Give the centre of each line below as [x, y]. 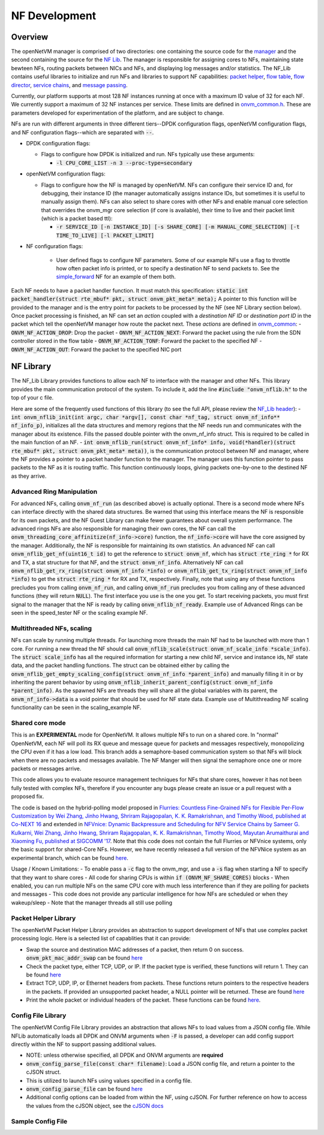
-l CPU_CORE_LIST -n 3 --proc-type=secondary [124, 163]
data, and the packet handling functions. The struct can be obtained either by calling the [120, 665]
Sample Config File [39, 1121]
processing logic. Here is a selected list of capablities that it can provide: [101, 939]
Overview [30, 37]
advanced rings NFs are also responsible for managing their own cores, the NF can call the [124, 529]
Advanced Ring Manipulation [54, 491]
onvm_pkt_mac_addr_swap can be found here [85, 958]
